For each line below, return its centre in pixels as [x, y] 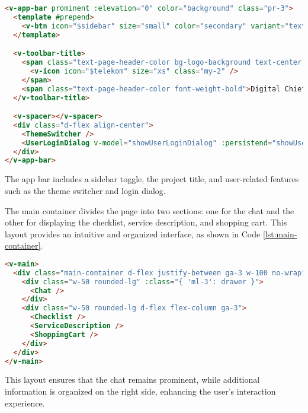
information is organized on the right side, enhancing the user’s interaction [140, 391]
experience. [25, 403]
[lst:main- [280, 233]
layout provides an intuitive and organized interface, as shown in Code [133, 233]
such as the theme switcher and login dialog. [85, 190]
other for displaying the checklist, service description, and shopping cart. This [146, 222]
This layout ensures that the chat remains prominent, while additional [132, 379]
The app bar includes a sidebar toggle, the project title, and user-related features [152, 179]
